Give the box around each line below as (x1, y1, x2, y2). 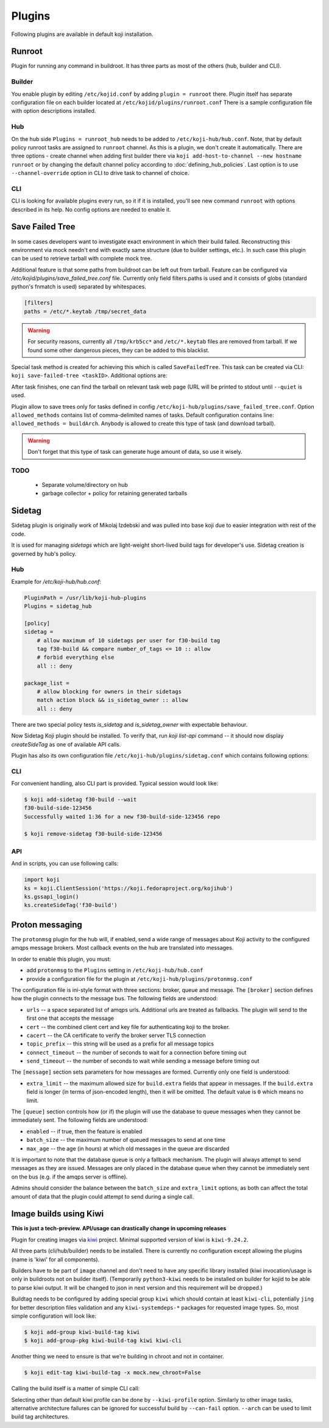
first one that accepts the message (26, 1014, 114, 1022)
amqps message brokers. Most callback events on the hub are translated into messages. (11, 944, 234, 952)
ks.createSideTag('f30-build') (24, 902, 118, 909)
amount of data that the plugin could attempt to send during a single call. (11, 1193, 194, 1200)
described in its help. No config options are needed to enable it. (11, 206, 171, 213)
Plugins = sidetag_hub (24, 603, 92, 610)
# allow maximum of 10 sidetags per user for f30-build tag (37, 637, 221, 644)
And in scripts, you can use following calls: (11, 860, 119, 867)
